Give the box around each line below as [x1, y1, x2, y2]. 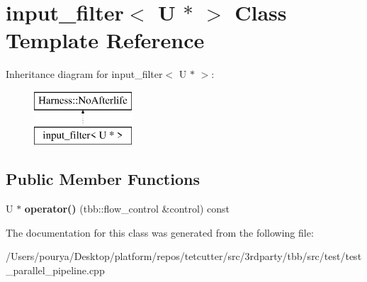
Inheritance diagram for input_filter [6, 67, 163, 81]
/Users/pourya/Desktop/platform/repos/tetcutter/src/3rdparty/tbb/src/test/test [6, 249, 362, 264]
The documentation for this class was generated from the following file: [6, 225, 314, 239]
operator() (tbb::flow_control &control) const [24, 201, 230, 216]
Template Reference [6, 26, 205, 55]
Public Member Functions [6, 168, 200, 190]
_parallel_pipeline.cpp [6, 263, 105, 278]
